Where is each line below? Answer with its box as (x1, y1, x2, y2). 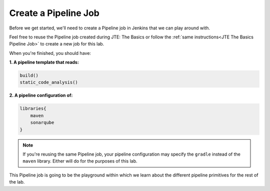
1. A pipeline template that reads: (9, 59, 79, 65)
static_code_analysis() (19, 80, 78, 85)
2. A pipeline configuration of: (9, 92, 73, 98)
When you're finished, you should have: (9, 50, 91, 56)
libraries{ (19, 106, 46, 112)
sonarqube (30, 120, 54, 126)
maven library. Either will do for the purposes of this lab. (22, 158, 137, 164)
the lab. (9, 179, 25, 185)
